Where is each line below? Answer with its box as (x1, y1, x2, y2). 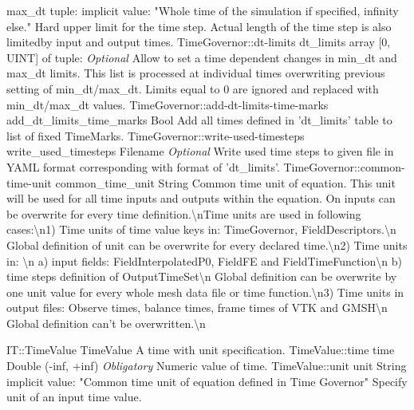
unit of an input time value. (6, 388, 142, 405)
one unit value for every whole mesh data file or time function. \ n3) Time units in (6, 283, 404, 300)
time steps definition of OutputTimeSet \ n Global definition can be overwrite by (6, 268, 397, 285)
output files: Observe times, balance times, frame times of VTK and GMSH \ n (6, 299, 388, 316)
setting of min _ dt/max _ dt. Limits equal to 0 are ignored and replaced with (6, 80, 379, 97)
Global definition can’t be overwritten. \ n (6, 314, 206, 331)
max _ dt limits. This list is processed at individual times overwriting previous (6, 65, 385, 81)
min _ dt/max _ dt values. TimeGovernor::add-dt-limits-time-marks (6, 96, 329, 112)
